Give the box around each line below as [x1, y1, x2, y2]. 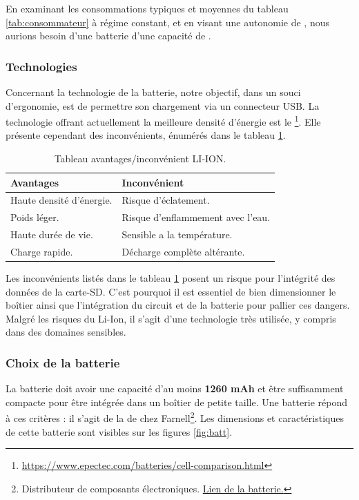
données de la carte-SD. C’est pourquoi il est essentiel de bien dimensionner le [6, 284, 336, 298]
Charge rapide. [10, 244, 73, 258]
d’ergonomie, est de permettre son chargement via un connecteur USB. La [6, 98, 320, 113]
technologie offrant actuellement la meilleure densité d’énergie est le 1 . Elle [6, 113, 321, 128]
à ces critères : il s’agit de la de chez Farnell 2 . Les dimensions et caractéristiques [6, 409, 344, 425]
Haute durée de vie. [10, 227, 93, 242]
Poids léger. [10, 210, 59, 224]
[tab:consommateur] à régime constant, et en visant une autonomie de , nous [6, 15, 329, 29]
